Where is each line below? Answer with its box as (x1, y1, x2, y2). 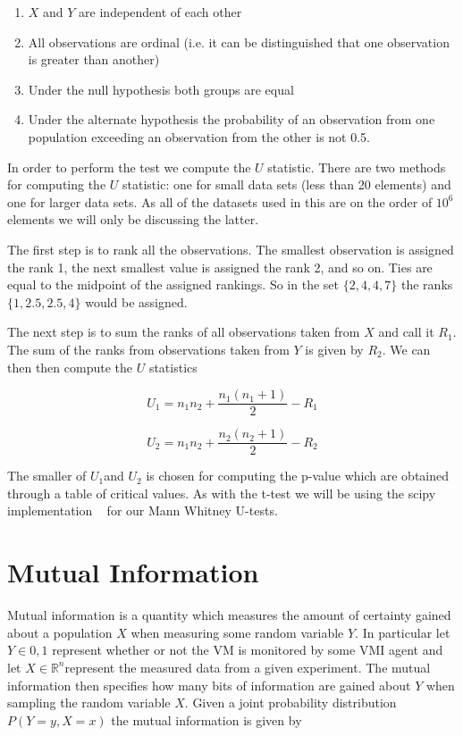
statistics (148, 357, 198, 376)
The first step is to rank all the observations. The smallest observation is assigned (7, 239, 454, 258)
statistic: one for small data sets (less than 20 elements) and (122, 175, 451, 194)
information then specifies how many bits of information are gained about (7, 675, 411, 694)
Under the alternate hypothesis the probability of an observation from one (28, 110, 435, 129)
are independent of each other (79, 3, 242, 21)
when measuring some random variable (130, 623, 344, 641)
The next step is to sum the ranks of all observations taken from (7, 322, 360, 341)
